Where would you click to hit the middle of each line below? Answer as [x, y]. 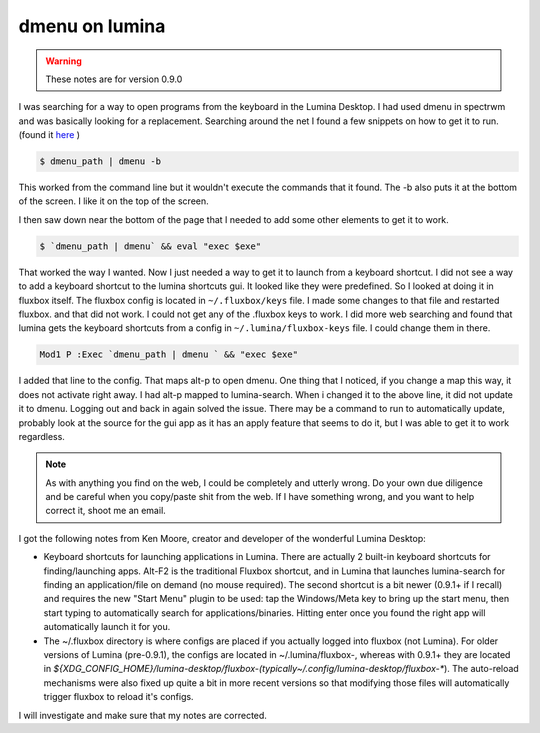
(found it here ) [49, 135]
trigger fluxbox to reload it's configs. [118, 697]
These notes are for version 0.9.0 [114, 79]
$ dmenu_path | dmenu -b [100, 161]
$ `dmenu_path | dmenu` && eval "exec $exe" [150, 246]
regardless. [41, 436]
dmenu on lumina [92, 26]
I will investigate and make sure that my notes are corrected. [142, 715]
